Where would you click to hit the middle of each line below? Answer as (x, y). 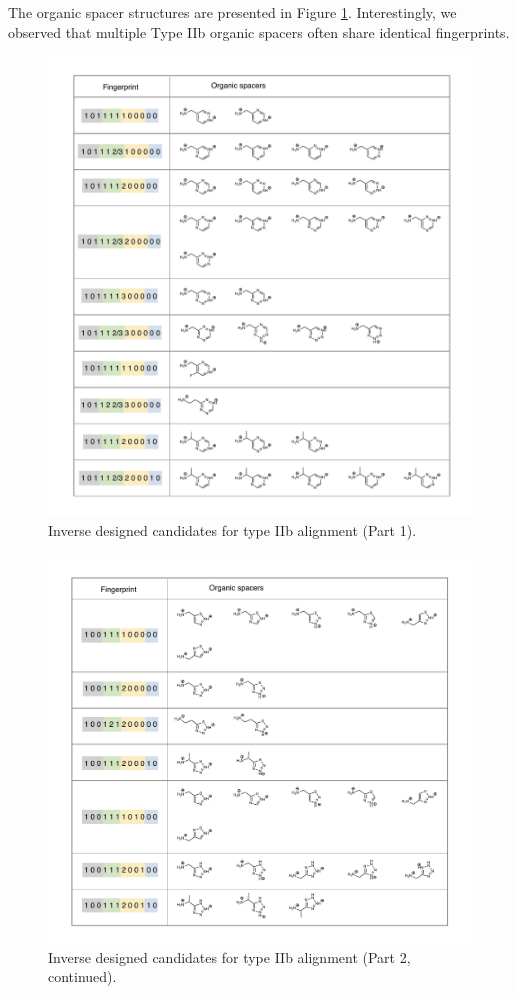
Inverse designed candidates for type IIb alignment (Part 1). (232, 529)
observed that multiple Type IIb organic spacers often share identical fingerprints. (259, 31)
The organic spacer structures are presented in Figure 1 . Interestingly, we (232, 12)
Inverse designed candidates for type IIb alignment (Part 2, (229, 956)
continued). (82, 976)
